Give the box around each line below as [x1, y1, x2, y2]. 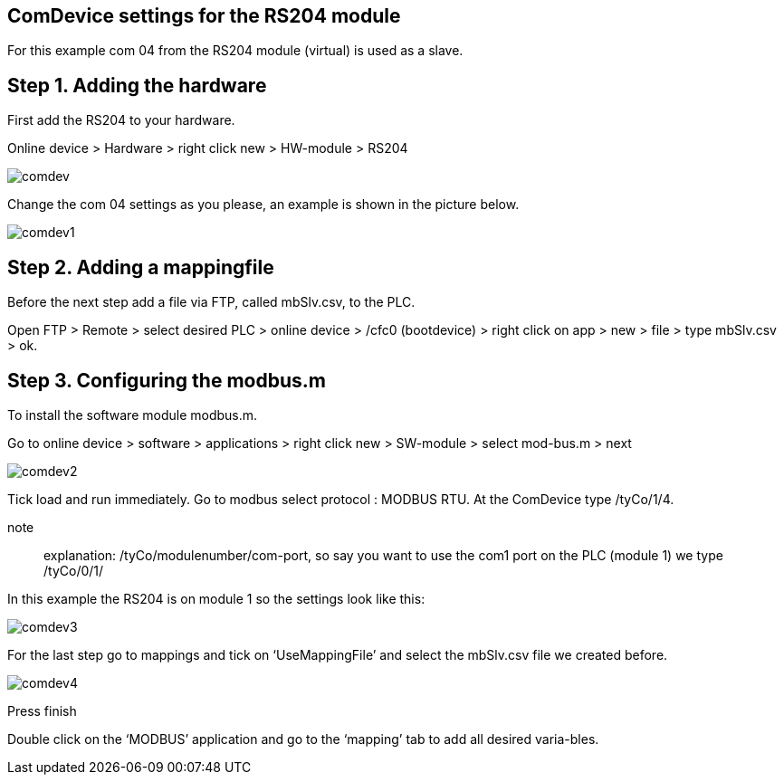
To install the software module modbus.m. [7, 406, 258, 423]
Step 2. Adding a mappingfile [7, 255, 274, 279]
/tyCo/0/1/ [43, 562, 104, 578]
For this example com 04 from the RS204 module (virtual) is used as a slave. [7, 43, 464, 59]
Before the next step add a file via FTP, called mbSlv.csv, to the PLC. [7, 294, 416, 310]
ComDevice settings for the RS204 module [7, 5, 401, 27]
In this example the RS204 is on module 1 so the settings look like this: [7, 590, 425, 606]
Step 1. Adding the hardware [7, 73, 267, 97]
